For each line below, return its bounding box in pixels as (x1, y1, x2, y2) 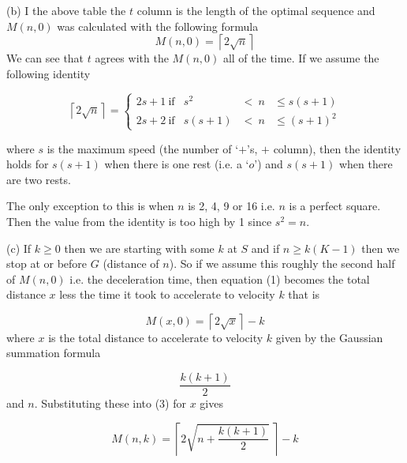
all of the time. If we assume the (222, 50, 379, 66)
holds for (6, 156, 49, 172)
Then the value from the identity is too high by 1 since (6, 213, 272, 229)
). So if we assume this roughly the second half (169, 255, 395, 272)
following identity (6, 65, 91, 81)
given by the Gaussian (275, 329, 383, 345)
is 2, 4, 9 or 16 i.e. (188, 198, 275, 214)
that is (288, 286, 320, 303)
